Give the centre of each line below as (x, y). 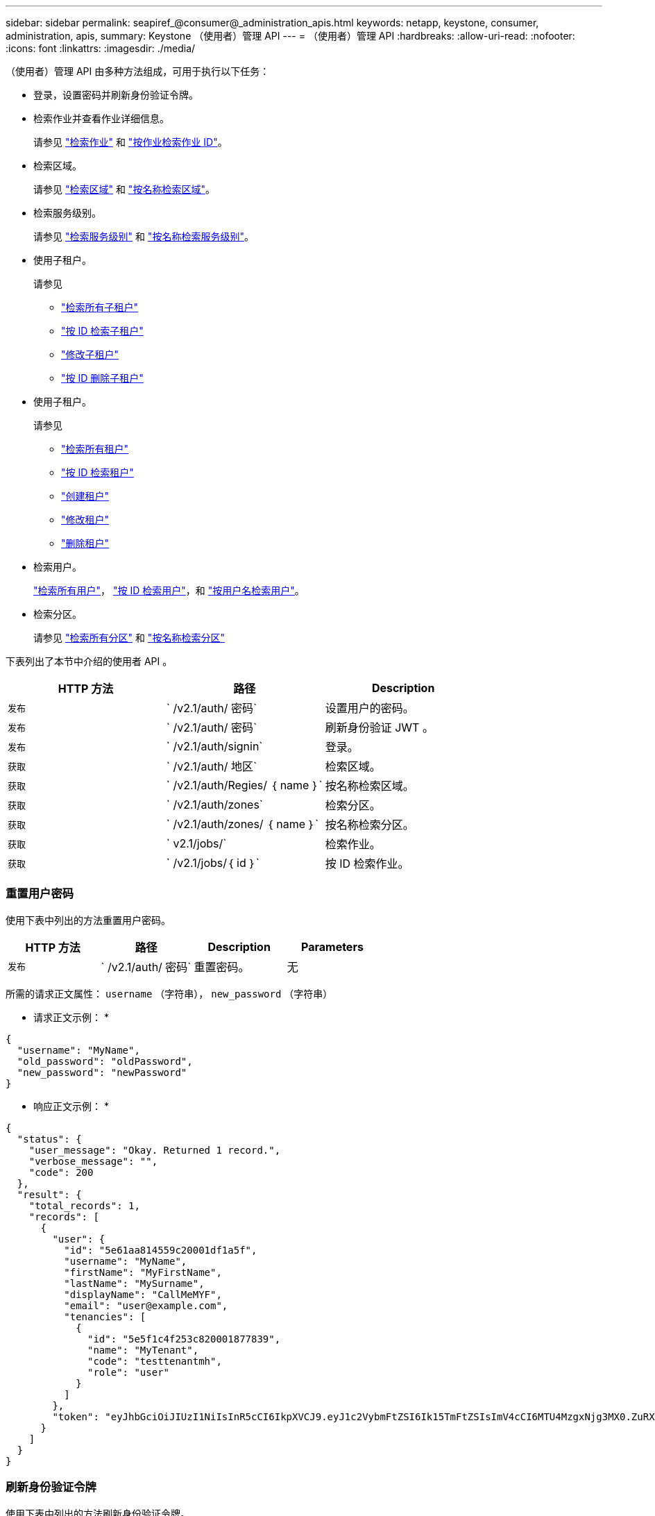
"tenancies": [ (105, 1316)
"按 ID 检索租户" (97, 472)
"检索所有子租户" (100, 307)
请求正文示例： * (71, 1017)
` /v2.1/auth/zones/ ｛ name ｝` (243, 824)
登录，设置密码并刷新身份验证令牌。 (116, 95)
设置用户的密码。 (369, 708)
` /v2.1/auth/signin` (214, 746)
